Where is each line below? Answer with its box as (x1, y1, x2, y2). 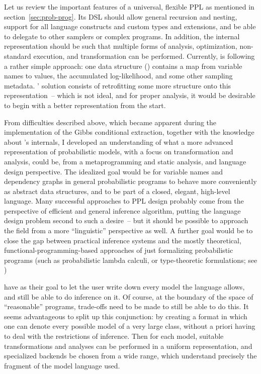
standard (4, 50, 31, 61)
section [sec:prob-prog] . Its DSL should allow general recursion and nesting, (4, 11, 237, 22)
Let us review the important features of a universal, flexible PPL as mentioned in (4, 2, 254, 12)
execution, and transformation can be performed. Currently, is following (33, 50, 255, 61)
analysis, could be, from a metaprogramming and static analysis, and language (4, 156, 246, 166)
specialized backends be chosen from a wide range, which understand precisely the (4, 350, 257, 361)
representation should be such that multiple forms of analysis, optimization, (4, 41, 237, 51)
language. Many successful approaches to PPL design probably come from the (4, 196, 244, 206)
